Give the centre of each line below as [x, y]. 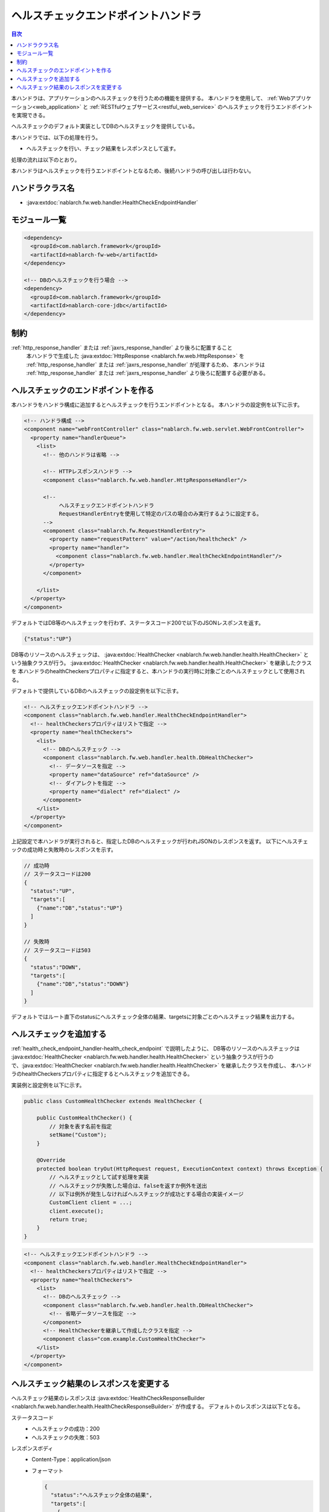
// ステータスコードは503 [57, 950]
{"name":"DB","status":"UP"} [80, 908]
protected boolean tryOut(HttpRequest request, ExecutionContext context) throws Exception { [180, 1168]
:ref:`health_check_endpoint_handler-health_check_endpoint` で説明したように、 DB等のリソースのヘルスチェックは [155, 1049]
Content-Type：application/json [71, 1459]
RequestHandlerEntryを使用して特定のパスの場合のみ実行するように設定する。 [161, 514]
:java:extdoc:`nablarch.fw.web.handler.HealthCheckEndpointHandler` [112, 202]
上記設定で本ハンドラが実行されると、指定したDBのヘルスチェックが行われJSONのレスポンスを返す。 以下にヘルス [155, 841]
